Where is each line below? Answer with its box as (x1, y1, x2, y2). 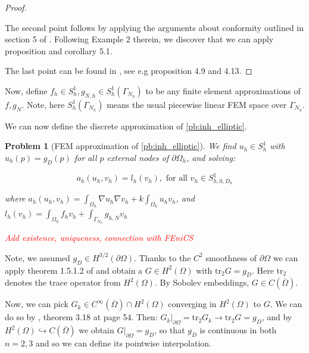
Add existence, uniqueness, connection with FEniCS (5, 231, 193, 244)
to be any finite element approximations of (145, 84, 301, 97)
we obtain (79, 324, 114, 336)
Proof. (5, 1, 27, 13)
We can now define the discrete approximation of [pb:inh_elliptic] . (5, 119, 247, 132)
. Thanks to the (134, 251, 191, 264)
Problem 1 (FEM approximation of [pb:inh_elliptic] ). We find (5, 140, 236, 152)
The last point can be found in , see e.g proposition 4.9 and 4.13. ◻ (5, 64, 252, 77)
